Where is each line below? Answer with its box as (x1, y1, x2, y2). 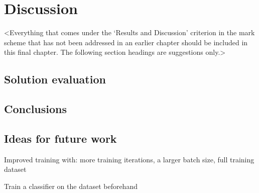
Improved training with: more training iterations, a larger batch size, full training (4, 154, 254, 164)
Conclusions (4, 101, 67, 117)
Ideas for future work (4, 130, 117, 146)
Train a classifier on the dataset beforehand (4, 180, 138, 191)
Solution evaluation (4, 71, 106, 87)
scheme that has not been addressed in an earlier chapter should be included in (4, 37, 248, 47)
